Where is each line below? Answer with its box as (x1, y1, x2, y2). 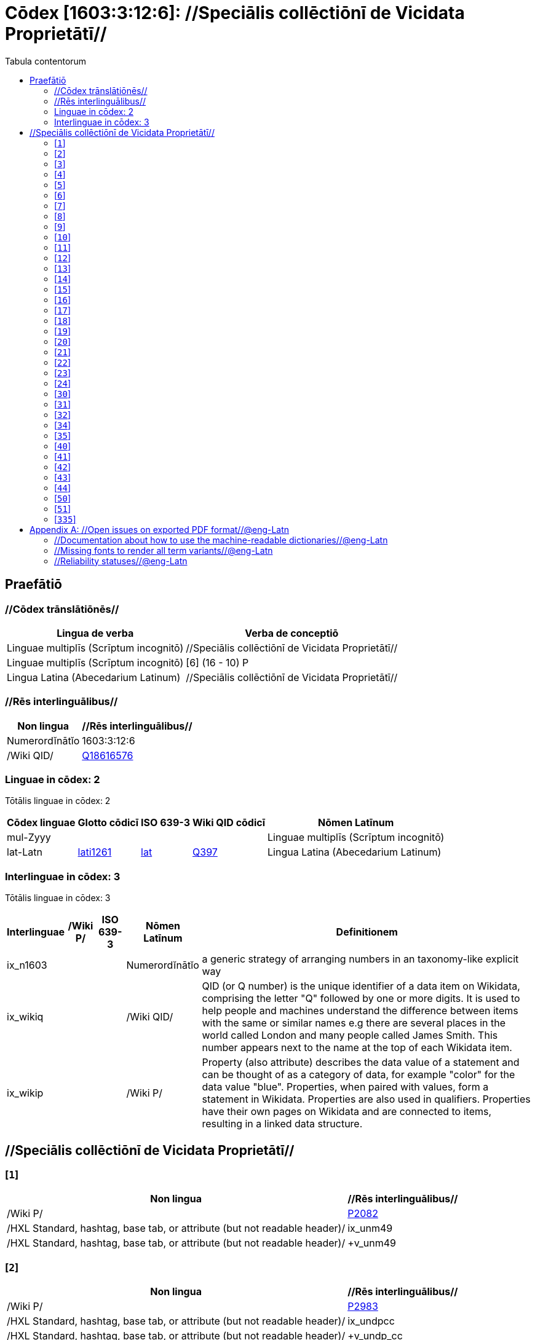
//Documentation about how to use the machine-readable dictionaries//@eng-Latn (54, 534, 388, 545)
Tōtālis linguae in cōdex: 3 (5, 893, 111, 904)
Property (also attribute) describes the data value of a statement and (202, 1056, 520, 1069)
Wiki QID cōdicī (192, 816, 266, 829)
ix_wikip (7, 1087, 44, 1100)
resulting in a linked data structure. (202, 1117, 363, 1130)
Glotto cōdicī (77, 816, 139, 829)
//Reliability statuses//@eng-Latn (54, 555, 188, 566)
